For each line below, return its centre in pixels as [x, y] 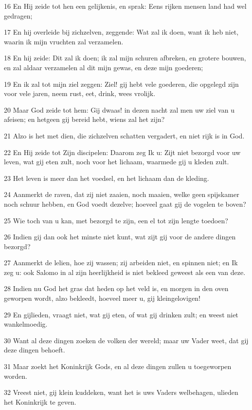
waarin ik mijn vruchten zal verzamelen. [64, 41]
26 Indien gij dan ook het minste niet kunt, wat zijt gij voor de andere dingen [120, 237]
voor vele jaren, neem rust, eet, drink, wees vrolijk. [80, 93]
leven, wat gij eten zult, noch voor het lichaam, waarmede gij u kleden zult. [117, 162]
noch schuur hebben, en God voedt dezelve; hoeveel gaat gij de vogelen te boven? [125, 204]
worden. [16, 376]
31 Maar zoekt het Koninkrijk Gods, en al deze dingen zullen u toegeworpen [118, 366]
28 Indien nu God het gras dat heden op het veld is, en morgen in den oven [116, 288]
